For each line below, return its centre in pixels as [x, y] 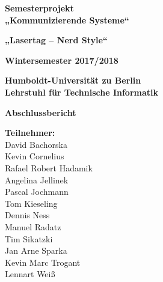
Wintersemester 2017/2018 [62, 60]
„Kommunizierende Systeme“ [67, 20]
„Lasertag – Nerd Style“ [56, 40]
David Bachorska [36, 144]
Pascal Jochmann [37, 192]
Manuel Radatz [33, 226]
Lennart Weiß [30, 274]
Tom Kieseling [31, 203]
